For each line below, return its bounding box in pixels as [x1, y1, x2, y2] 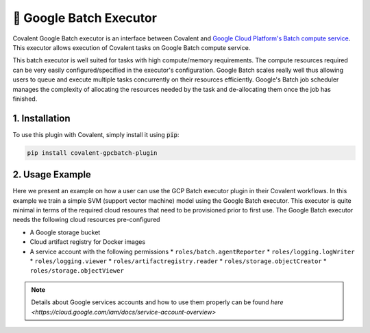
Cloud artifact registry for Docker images [29, 238, 146, 246]
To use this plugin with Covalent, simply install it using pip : [12, 130, 180, 138]
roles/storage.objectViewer [29, 267, 125, 275]
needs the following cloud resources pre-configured [12, 216, 160, 224]
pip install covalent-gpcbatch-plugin [27, 149, 158, 157]
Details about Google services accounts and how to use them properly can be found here [31, 298, 284, 306]
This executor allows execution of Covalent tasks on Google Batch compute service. [12, 43, 251, 51]
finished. [12, 95, 38, 103]
